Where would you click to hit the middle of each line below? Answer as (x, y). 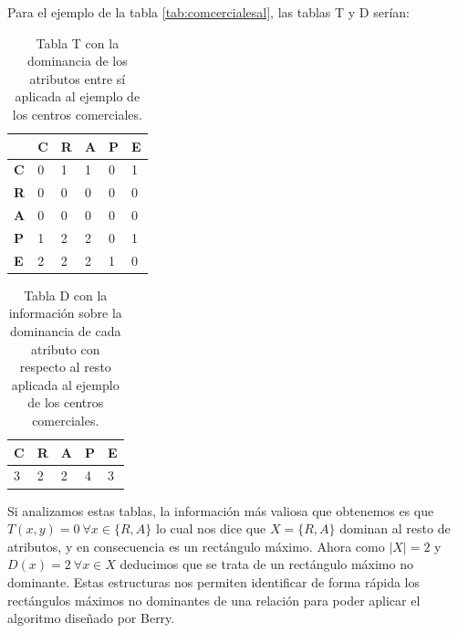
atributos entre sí (78, 78)
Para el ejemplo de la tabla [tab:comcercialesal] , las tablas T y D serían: (209, 12)
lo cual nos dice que (211, 528)
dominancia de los (77, 61)
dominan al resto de (395, 528)
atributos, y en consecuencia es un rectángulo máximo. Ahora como (196, 546)
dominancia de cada (66, 331)
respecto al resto (65, 367)
